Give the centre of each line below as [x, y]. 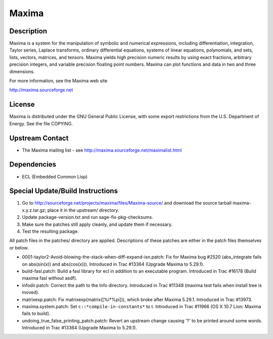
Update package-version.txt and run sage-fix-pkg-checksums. [88, 217]
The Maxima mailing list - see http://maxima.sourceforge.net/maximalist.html [102, 150]
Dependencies [33, 164]
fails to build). [36, 314]
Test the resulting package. [51, 231]
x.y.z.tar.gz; [34, 210]
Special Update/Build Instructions [64, 191]
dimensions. [22, 71]
